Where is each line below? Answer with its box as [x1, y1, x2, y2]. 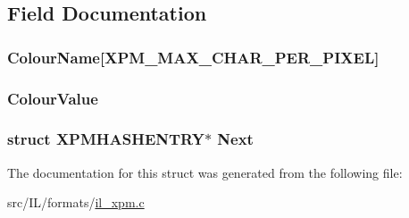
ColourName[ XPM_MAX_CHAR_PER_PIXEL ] [7, 46, 380, 68]
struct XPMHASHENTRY [7, 128, 204, 150]
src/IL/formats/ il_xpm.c [7, 193, 145, 212]
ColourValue [7, 87, 98, 109]
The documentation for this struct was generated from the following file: [7, 163, 403, 181]
